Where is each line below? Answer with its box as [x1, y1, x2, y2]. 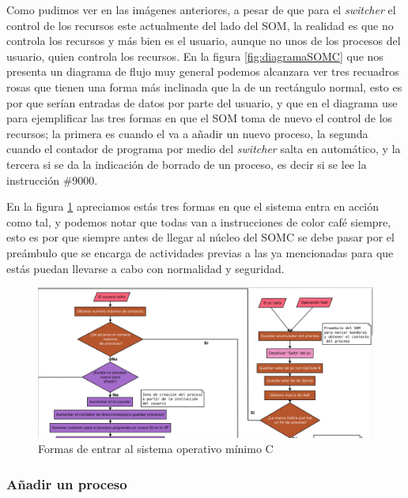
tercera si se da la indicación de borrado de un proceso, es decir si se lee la [6, 155, 367, 172]
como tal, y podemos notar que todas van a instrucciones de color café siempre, [6, 213, 391, 230]
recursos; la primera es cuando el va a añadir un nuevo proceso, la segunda [6, 125, 368, 141]
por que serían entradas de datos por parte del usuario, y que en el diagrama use [6, 94, 398, 110]
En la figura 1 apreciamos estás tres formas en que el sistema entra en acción [6, 198, 380, 215]
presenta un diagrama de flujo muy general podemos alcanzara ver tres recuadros [6, 63, 399, 80]
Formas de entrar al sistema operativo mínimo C [38, 440, 274, 457]
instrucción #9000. [6, 171, 98, 188]
